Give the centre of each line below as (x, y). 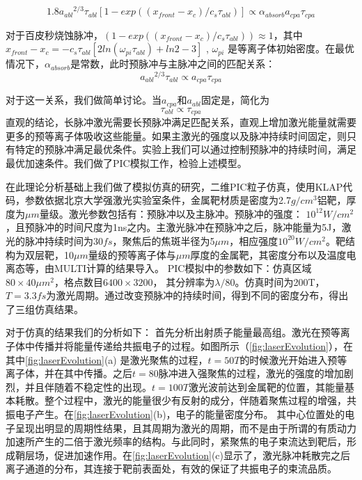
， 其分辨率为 (184, 281)
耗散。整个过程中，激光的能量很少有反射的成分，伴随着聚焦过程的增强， (181, 400)
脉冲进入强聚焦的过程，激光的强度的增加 (251, 373)
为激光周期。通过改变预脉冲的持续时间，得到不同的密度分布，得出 (197, 295)
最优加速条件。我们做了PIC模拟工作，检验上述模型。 (126, 162)
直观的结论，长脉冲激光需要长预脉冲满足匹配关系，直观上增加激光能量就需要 (181, 122)
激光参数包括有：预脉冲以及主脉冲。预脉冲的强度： (186, 213)
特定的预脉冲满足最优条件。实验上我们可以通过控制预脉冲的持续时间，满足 (186, 149)
